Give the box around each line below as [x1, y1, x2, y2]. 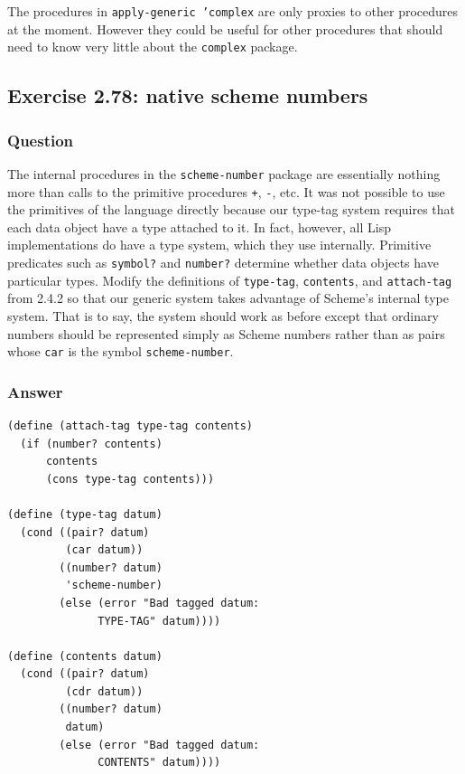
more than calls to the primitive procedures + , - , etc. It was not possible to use [7, 182, 445, 201]
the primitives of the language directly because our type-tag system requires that [7, 200, 456, 219]
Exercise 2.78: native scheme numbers [7, 81, 368, 109]
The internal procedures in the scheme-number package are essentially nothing [7, 164, 441, 183]
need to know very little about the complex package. [7, 37, 298, 56]
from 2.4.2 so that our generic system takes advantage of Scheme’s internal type [7, 288, 449, 307]
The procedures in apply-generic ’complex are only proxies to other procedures [7, 2, 459, 20]
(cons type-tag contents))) [45, 472, 215, 486]
